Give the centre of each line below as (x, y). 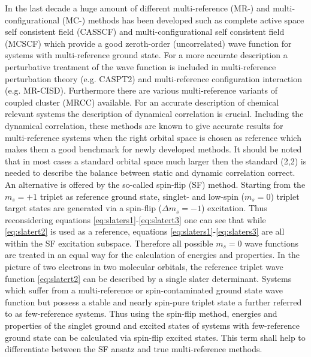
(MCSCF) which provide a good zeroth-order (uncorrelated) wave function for (148, 43)
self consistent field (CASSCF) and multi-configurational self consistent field (145, 31)
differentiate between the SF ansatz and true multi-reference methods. (134, 349)
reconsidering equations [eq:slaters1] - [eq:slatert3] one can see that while (135, 219)
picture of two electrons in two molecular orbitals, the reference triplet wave (144, 267)
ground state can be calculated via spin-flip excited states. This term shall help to (155, 337)
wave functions (272, 243)
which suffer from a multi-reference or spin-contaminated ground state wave (144, 290)
